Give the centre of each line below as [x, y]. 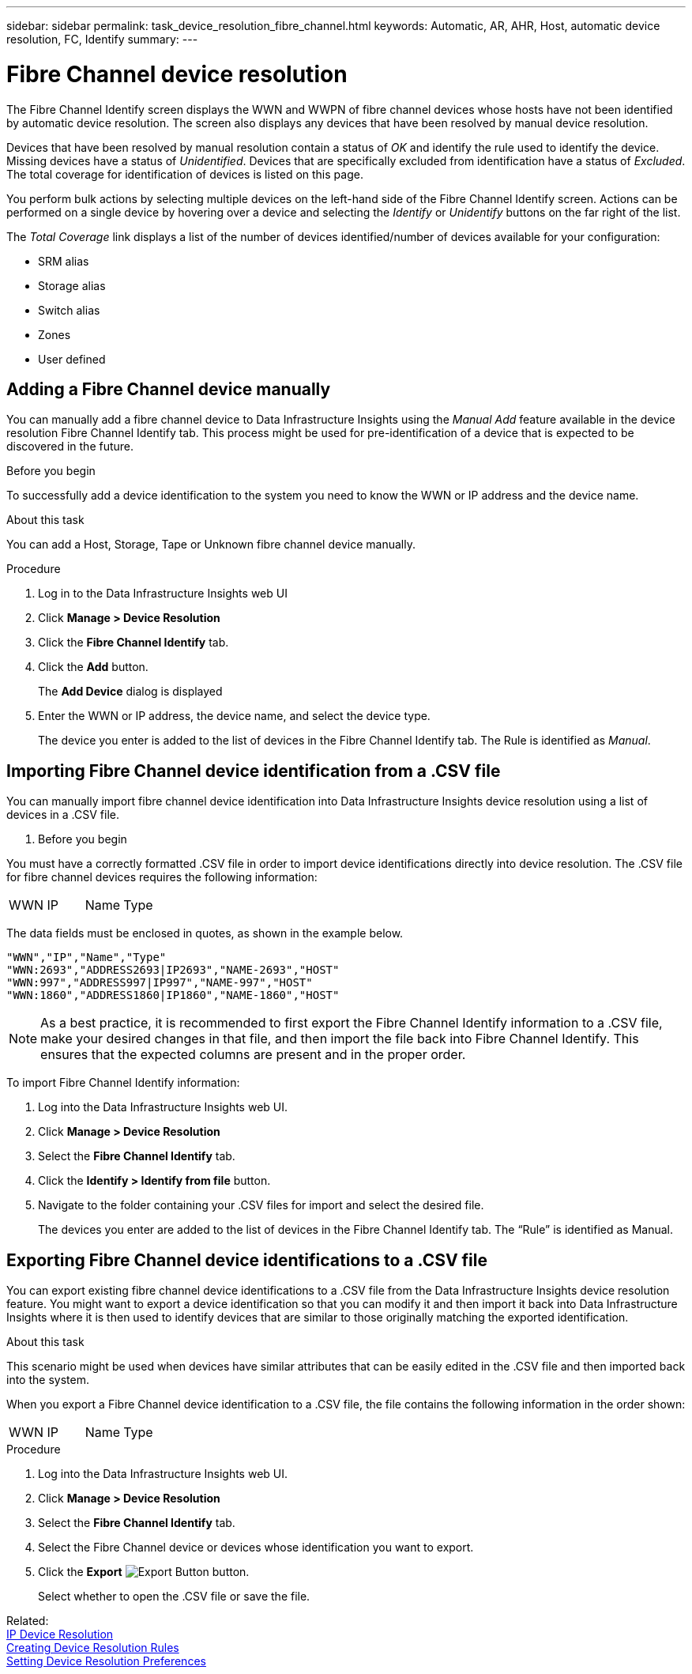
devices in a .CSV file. [63, 815]
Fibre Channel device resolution [177, 74]
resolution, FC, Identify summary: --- [102, 39]
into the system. [48, 1380]
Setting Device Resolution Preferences [106, 1661]
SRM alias [64, 261]
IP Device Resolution [60, 1634]
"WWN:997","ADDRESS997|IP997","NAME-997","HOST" [160, 983]
